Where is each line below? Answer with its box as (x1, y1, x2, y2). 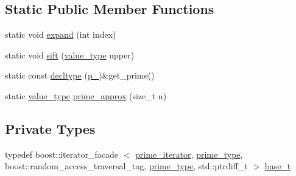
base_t (264, 160, 291, 172)
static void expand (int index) (5, 28, 116, 41)
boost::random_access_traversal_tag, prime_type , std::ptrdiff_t (5, 160, 248, 172)
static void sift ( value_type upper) (5, 48, 135, 61)
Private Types (5, 119, 96, 138)
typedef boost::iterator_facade (5, 147, 119, 160)
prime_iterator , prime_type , (135, 147, 243, 160)
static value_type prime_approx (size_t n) (5, 89, 167, 102)
